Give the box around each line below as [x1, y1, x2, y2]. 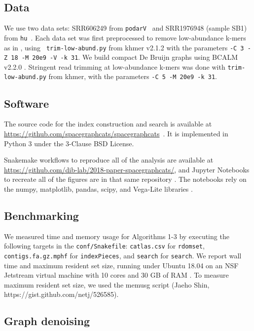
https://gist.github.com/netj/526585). [4, 289, 119, 299]
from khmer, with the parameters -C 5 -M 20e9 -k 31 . [48, 71, 218, 82]
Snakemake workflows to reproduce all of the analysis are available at [4, 155, 214, 165]
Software [4, 95, 49, 111]
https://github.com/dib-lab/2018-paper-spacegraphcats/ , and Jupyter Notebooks [4, 164, 250, 174]
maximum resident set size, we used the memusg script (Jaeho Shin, [4, 279, 210, 290]
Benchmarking [4, 207, 79, 223]
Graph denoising [4, 313, 90, 329]
